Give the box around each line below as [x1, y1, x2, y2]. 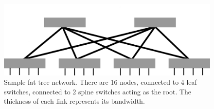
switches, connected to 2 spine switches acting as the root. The [4, 86, 192, 96]
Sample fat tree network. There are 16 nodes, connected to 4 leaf [4, 77, 197, 87]
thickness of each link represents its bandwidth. [4, 96, 145, 106]
